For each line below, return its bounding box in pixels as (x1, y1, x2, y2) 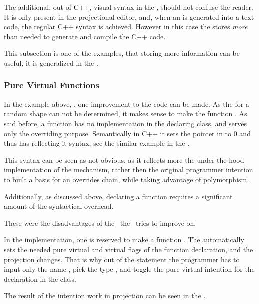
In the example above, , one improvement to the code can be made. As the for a (4, 98, 249, 109)
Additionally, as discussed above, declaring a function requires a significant (4, 191, 233, 201)
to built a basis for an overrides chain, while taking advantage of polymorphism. (4, 174, 249, 184)
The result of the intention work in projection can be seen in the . (4, 290, 206, 301)
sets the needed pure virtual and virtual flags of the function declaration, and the (4, 244, 253, 254)
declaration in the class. (4, 273, 76, 284)
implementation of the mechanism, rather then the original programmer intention (4, 164, 253, 175)
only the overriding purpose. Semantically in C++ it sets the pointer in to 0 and (4, 128, 251, 138)
